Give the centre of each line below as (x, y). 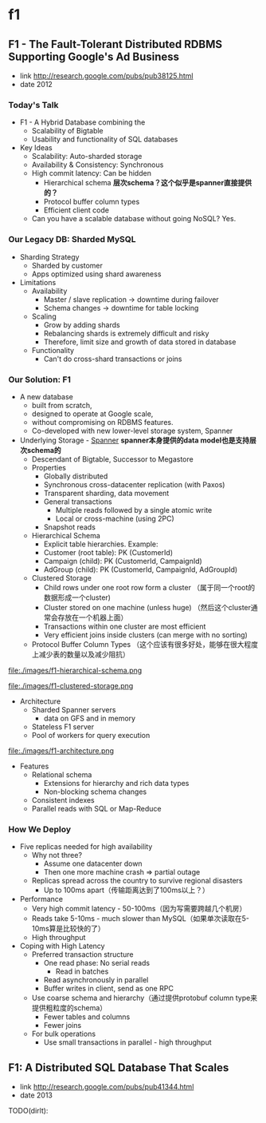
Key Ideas (36, 148)
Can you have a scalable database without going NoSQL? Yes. (134, 219)
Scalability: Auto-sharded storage (87, 157)
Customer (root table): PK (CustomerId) (108, 552)
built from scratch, (62, 405)
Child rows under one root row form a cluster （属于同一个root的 (149, 587)
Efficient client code (76, 210)
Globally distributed (76, 476)
